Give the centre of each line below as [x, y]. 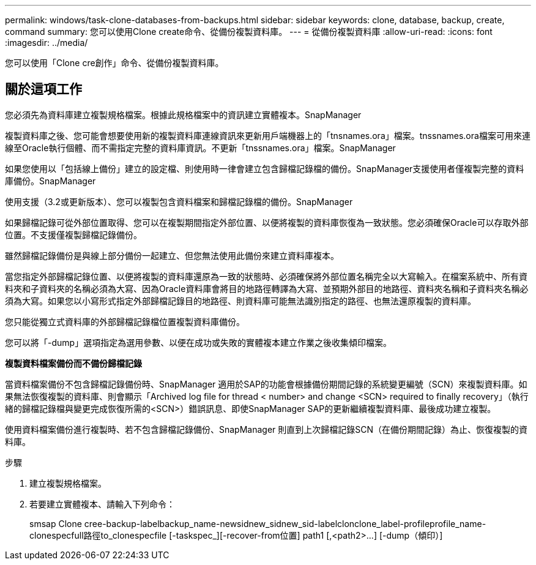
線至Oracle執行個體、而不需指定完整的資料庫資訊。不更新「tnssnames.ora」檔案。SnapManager [200, 148]
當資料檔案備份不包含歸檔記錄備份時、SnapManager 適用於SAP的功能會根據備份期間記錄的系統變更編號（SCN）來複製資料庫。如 [266, 384]
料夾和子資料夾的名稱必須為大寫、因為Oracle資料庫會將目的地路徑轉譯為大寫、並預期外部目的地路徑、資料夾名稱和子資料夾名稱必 [267, 288]
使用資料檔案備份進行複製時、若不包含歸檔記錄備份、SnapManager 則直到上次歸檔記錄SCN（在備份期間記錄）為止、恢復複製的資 [266, 429]
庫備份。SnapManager [50, 181]
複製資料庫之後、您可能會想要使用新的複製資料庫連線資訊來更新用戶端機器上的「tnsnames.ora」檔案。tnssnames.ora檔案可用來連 [268, 135]
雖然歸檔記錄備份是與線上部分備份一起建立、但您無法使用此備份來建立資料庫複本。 [172, 255]
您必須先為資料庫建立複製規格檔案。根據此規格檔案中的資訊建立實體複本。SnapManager [183, 114]
